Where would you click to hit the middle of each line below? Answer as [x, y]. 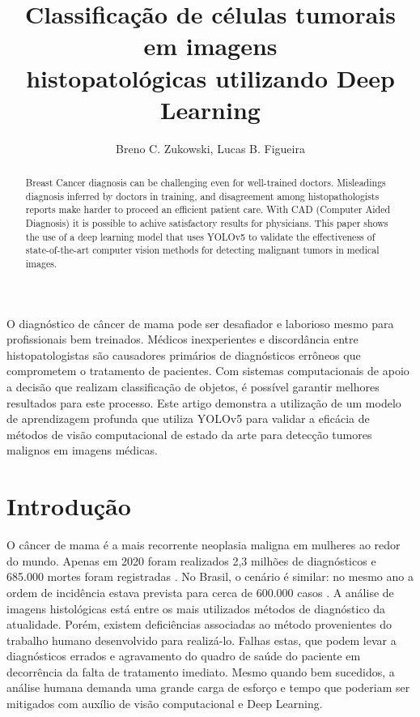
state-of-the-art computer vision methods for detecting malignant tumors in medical [202, 250]
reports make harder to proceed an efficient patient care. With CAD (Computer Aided [208, 209]
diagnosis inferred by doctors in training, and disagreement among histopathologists [202, 196]
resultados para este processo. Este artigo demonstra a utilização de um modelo [204, 402]
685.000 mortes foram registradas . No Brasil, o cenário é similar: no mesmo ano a [210, 576]
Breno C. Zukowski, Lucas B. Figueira [210, 148]
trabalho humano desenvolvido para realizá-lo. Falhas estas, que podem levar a [202, 640]
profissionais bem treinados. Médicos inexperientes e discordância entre [182, 339]
